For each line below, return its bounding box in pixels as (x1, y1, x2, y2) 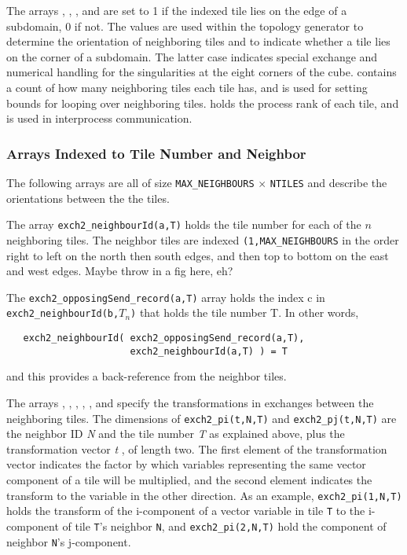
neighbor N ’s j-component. (6, 533, 131, 549)
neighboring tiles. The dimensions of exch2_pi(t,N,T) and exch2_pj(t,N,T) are (6, 410, 397, 426)
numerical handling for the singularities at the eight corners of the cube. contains (6, 64, 397, 80)
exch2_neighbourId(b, (6, 308, 119, 320)
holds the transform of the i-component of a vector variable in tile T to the (6, 502, 365, 519)
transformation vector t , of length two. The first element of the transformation (6, 440, 387, 457)
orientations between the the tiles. (6, 189, 170, 206)
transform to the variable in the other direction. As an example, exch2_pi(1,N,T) (6, 487, 402, 503)
